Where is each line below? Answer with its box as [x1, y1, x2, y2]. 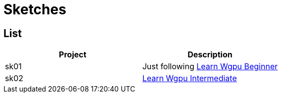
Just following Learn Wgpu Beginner [142, 61, 278, 72]
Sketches [3, 1, 66, 18]
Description [188, 49, 233, 60]
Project [59, 49, 87, 60]
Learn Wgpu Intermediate [142, 73, 237, 84]
